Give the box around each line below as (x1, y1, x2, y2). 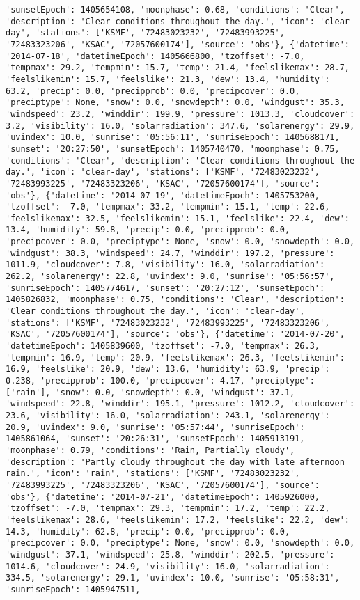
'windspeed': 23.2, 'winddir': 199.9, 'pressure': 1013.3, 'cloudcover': (6, 109, 355, 119)
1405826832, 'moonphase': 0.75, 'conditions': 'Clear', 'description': (6, 294, 345, 305)
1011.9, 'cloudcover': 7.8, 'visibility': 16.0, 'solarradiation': (6, 260, 325, 270)
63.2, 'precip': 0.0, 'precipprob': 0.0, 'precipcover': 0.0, (6, 86, 300, 96)
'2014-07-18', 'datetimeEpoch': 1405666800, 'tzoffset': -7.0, (6, 51, 305, 61)
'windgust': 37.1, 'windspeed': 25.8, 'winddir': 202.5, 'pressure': (6, 549, 335, 560)
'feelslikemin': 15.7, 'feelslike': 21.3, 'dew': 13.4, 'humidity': (6, 74, 330, 84)
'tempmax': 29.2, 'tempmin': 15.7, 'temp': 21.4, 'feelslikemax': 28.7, (6, 63, 350, 73)
